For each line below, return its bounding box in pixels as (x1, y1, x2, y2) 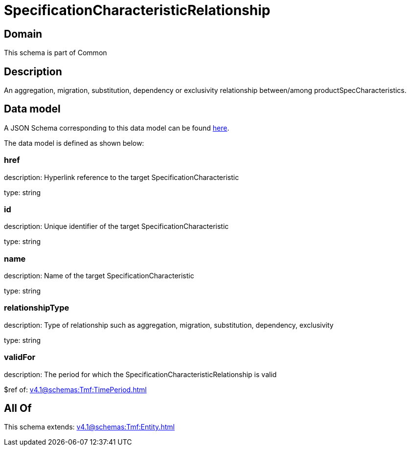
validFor (4, 352, 36, 362)
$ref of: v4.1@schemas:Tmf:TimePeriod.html (4, 385, 147, 394)
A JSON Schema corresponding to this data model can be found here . (4, 123, 229, 132)
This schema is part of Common (4, 48, 107, 57)
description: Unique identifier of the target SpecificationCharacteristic (4, 222, 229, 231)
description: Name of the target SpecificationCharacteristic (4, 271, 194, 280)
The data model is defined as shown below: (4, 138, 144, 147)
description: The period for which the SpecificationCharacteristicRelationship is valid (4, 370, 277, 379)
